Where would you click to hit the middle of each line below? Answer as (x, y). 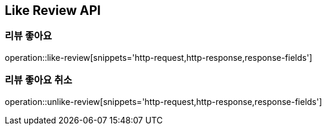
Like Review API (53, 10)
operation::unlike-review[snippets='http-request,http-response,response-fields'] (164, 101)
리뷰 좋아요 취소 (39, 80)
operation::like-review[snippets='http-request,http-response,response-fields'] (159, 57)
